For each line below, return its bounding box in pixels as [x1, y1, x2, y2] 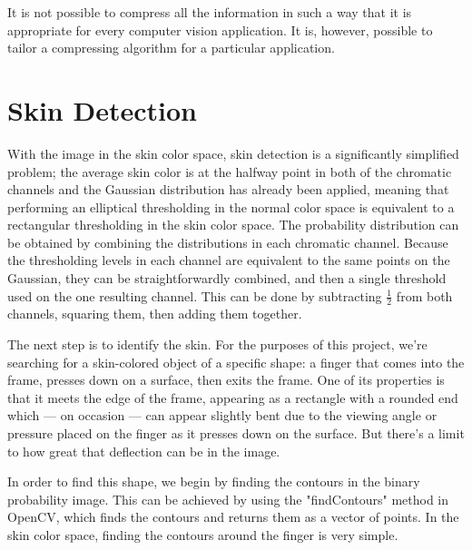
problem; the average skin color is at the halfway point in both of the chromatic [7, 162, 452, 181]
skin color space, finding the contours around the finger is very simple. [7, 525, 398, 545]
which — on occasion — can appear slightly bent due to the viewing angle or [7, 406, 438, 425]
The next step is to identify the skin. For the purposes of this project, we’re [7, 335, 428, 354]
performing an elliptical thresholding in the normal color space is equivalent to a [7, 197, 455, 216]
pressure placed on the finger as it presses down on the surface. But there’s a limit [7, 424, 465, 443]
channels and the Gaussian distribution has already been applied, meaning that [7, 180, 449, 199]
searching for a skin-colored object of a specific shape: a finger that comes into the [7, 352, 465, 371]
